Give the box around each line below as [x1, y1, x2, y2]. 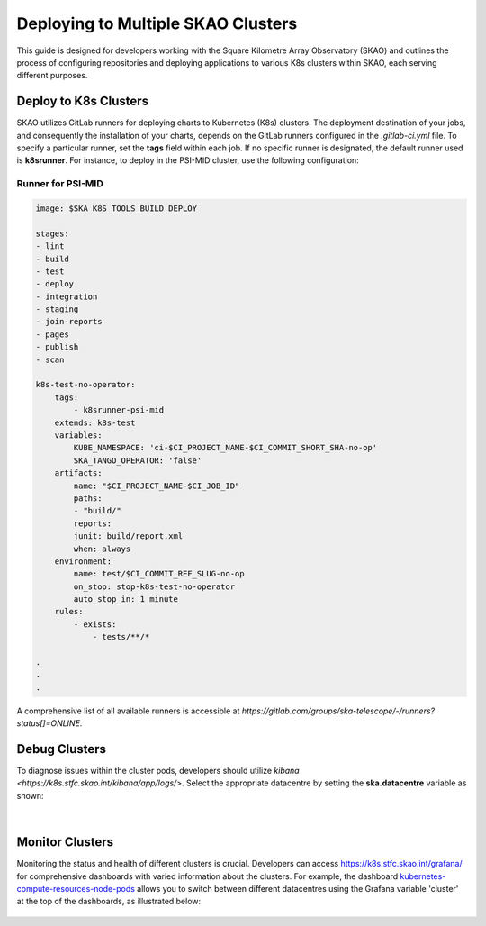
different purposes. [16, 70, 88, 81]
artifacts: [54, 468, 103, 478]
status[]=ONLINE [16, 718, 81, 729]
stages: [35, 228, 69, 239]
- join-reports [35, 316, 103, 327]
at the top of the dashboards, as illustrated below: [16, 896, 202, 907]
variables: [54, 430, 103, 440]
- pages [35, 329, 69, 340]
